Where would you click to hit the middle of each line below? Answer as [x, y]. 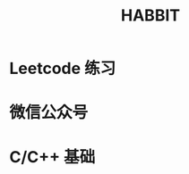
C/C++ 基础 [52, 157]
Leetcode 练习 [63, 69]
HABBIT [150, 16]
